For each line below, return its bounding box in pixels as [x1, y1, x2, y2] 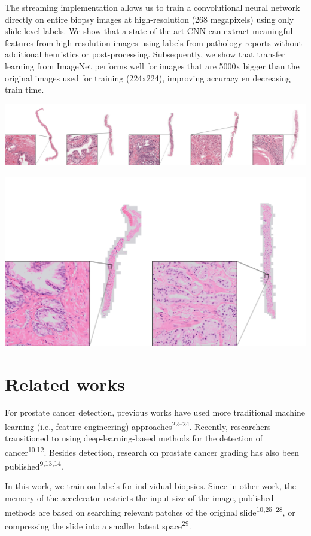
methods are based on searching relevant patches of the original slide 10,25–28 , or [5, 504, 295, 518]
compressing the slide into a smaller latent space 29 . [5, 517, 191, 532]
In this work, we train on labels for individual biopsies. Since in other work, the [5, 480, 297, 492]
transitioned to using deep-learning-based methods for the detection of [5, 432, 263, 444]
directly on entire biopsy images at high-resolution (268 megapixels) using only [5, 13, 294, 25]
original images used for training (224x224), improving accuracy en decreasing [5, 71, 291, 84]
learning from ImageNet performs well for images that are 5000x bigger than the [5, 59, 300, 72]
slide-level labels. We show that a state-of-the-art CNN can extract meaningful [5, 25, 293, 37]
